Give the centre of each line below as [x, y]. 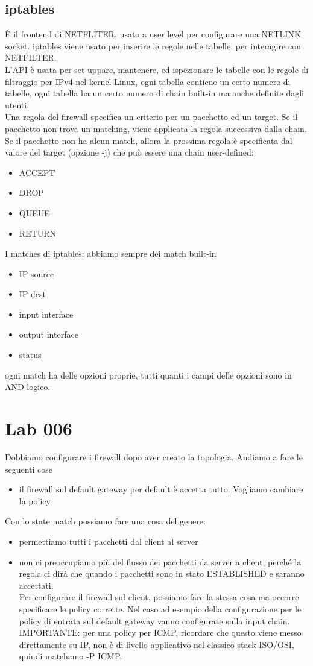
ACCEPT [37, 172]
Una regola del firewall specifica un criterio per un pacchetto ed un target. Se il [151, 117]
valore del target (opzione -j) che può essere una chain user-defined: [129, 152]
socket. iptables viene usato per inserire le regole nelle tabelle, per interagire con [153, 46]
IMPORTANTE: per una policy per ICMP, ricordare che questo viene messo [160, 633]
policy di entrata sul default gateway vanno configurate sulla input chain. [154, 620]
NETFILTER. [31, 58]
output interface [49, 334]
